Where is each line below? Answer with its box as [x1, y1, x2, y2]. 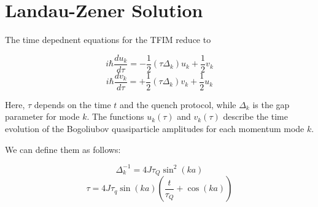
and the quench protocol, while [120, 98, 236, 111]
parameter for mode [5, 110, 80, 123]
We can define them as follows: [5, 143, 121, 155]
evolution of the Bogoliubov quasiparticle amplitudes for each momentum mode [5, 122, 304, 135]
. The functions [87, 110, 144, 123]
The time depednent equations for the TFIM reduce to [5, 33, 211, 46]
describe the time [223, 110, 288, 123]
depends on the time [34, 98, 111, 111]
